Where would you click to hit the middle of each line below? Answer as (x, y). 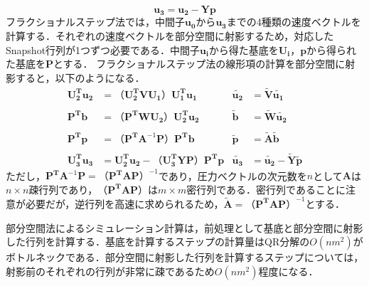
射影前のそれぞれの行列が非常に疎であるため (110, 271)
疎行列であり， (63, 189)
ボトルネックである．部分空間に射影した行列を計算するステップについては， (185, 257)
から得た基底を (244, 49)
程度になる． (288, 271)
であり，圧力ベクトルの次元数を (232, 175)
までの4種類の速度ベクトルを (294, 22)
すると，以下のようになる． (80, 77)
